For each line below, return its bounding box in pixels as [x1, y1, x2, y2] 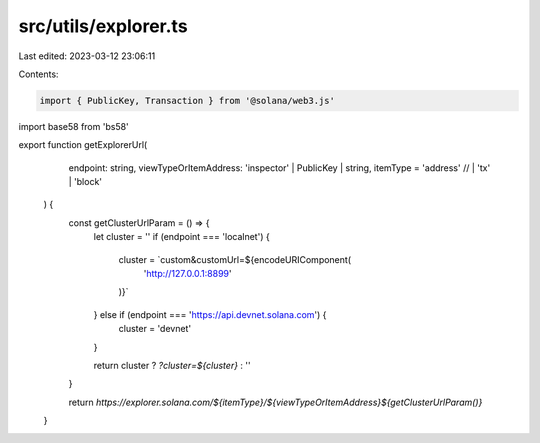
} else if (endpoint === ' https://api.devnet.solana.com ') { [93, 308, 327, 320]
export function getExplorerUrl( [18, 139, 148, 151]
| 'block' [68, 176, 103, 188]
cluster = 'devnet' [118, 323, 192, 335]
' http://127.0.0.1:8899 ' [143, 268, 232, 280]
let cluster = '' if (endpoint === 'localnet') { [93, 231, 270, 243]
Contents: [18, 68, 59, 80]
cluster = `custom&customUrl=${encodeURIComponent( [118, 253, 352, 265]
